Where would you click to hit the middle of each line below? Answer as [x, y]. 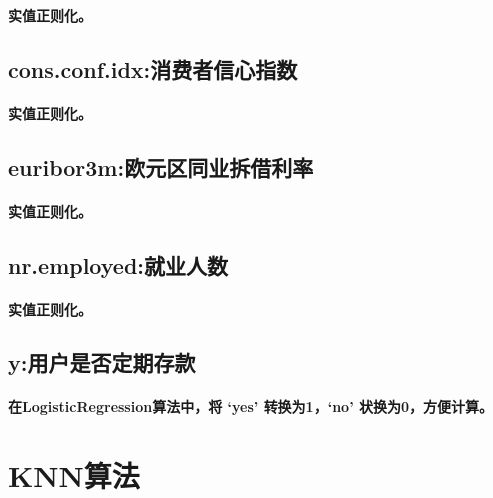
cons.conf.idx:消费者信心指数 [153, 68]
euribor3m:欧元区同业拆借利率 [161, 166]
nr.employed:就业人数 [118, 264]
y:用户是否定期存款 [102, 362]
